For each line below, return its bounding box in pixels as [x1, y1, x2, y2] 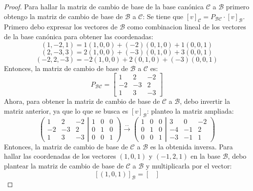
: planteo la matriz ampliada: [147, 105, 234, 116]
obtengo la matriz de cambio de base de [4, 11, 123, 21]
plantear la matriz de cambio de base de [4, 160, 124, 170]
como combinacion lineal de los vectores [127, 22, 246, 32]
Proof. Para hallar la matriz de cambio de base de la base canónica [4, 1, 204, 11]
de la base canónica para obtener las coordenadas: [4, 31, 153, 41]
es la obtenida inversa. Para [150, 141, 233, 151]
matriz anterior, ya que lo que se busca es [4, 105, 128, 116]
